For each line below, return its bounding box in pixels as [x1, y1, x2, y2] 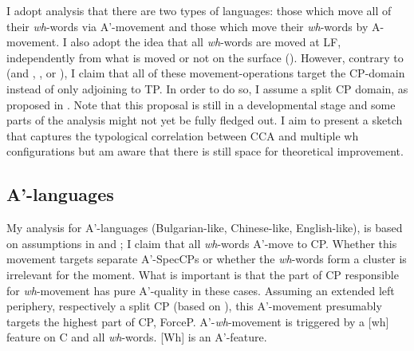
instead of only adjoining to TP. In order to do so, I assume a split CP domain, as [6, 80, 408, 97]
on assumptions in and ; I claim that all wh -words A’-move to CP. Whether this [6, 235, 397, 251]
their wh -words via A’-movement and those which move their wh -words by [6, 18, 369, 34]
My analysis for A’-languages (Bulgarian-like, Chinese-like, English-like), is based [6, 219, 403, 236]
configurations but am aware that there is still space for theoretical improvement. [6, 143, 404, 160]
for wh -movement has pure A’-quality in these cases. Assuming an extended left [6, 282, 395, 298]
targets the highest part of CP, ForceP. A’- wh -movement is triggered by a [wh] [6, 313, 389, 329]
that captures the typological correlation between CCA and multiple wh [6, 127, 359, 144]
